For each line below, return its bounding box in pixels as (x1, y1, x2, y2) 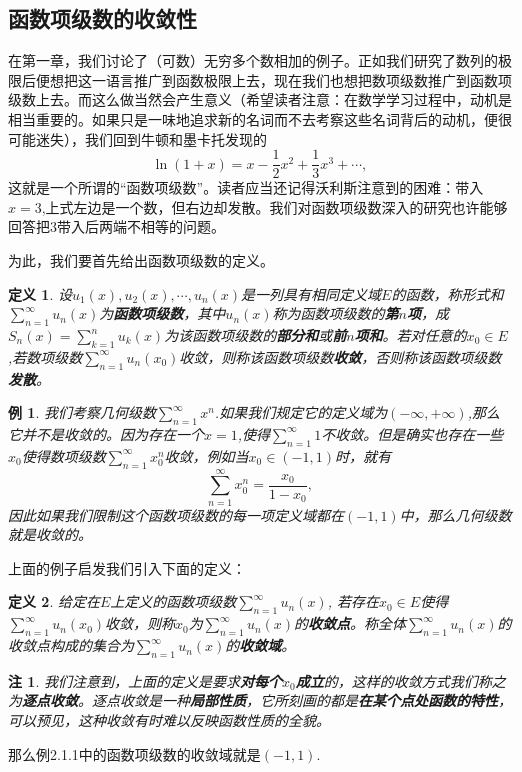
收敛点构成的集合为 (8, 635, 134, 656)
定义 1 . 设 (8, 283, 72, 304)
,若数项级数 (8, 346, 83, 367)
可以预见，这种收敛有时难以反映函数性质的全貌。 (8, 710, 330, 731)
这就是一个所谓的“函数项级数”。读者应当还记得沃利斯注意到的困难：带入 (8, 177, 484, 198)
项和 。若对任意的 (354, 325, 467, 345)
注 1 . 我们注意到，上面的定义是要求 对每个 (8, 670, 282, 691)
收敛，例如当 (164, 445, 249, 466)
